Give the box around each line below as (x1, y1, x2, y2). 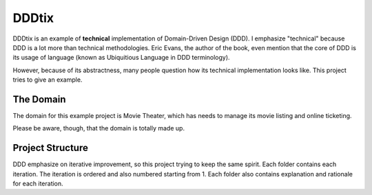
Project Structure (12, 142, 89, 154)
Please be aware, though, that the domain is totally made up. (12, 124, 185, 133)
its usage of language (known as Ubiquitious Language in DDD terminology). (12, 54, 230, 62)
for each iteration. (12, 179, 63, 188)
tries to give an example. (12, 76, 83, 84)
